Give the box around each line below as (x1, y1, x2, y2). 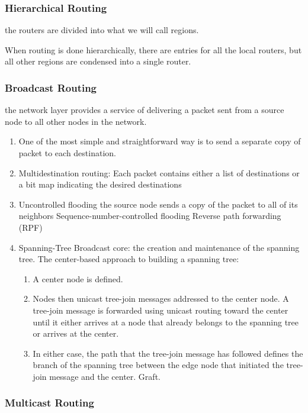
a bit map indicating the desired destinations (18, 178, 182, 191)
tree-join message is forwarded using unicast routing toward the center (33, 304, 288, 316)
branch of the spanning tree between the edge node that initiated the (33, 359, 284, 371)
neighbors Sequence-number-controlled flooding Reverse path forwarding (18, 209, 281, 222)
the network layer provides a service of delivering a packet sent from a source (5, 104, 284, 116)
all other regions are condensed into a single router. (5, 55, 191, 67)
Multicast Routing (5, 395, 94, 410)
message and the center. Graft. (49, 370, 161, 382)
